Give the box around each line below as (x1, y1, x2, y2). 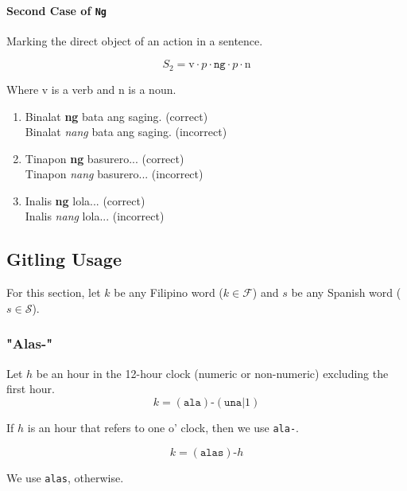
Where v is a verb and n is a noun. (6, 80, 176, 97)
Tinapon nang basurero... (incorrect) (25, 166, 203, 182)
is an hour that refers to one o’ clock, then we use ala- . (27, 419, 299, 435)
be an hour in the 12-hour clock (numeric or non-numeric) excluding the (36, 364, 389, 381)
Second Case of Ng (6, 2, 107, 18)
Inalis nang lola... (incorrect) (25, 208, 165, 224)
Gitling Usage (6, 247, 122, 271)
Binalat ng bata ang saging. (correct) (25, 107, 208, 124)
